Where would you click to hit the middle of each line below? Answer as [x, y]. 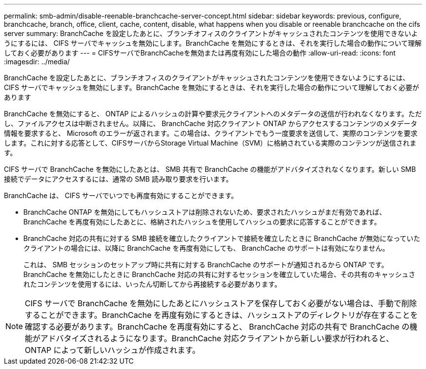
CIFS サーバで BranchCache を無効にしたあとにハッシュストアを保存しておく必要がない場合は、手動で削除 [221, 303]
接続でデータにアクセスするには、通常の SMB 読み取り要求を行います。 [118, 179]
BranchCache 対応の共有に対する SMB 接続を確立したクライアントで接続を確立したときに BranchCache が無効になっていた [222, 238]
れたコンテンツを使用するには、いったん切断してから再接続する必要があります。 [152, 284]
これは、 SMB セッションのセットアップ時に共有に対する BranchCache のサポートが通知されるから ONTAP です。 [206, 265]
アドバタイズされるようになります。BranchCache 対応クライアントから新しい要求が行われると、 [217, 338]
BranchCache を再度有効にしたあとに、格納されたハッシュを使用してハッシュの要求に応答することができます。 [202, 222]
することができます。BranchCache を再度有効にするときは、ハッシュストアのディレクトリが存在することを [222, 315]
